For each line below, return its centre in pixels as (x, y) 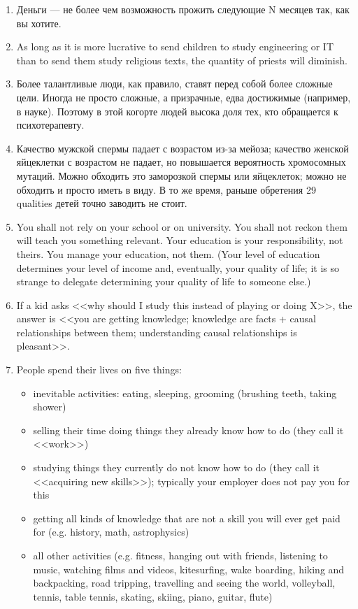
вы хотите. (39, 23)
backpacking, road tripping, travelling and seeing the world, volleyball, (184, 583)
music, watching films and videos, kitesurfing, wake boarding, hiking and (189, 569)
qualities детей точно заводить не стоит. (102, 203)
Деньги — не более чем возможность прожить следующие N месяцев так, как (183, 9)
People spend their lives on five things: (99, 370)
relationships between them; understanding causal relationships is (157, 332)
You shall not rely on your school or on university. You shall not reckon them (182, 226)
